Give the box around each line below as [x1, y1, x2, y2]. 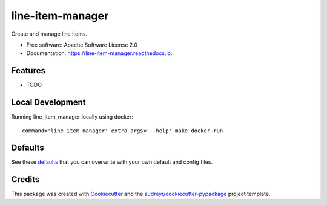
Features [11, 65, 45, 76]
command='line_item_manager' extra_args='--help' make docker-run [22, 127, 223, 134]
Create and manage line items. [11, 30, 88, 37]
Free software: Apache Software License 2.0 [26, 41, 138, 48]
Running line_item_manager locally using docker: [11, 113, 133, 120]
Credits [11, 174, 40, 184]
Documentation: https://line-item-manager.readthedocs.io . [26, 50, 173, 57]
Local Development [11, 97, 86, 108]
